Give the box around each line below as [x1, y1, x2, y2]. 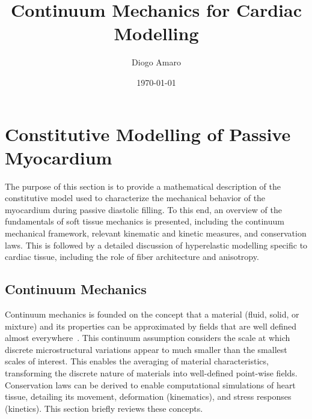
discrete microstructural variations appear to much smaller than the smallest [5, 343, 287, 355]
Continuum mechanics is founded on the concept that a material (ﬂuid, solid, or [5, 307, 299, 320]
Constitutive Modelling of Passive [5, 121, 291, 146]
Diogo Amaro [132, 56, 181, 68]
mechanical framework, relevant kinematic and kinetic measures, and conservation [5, 227, 307, 239]
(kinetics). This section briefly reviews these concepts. [5, 402, 203, 414]
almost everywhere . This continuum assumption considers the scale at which [5, 331, 290, 344]
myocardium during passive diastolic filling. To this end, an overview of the [5, 203, 282, 216]
